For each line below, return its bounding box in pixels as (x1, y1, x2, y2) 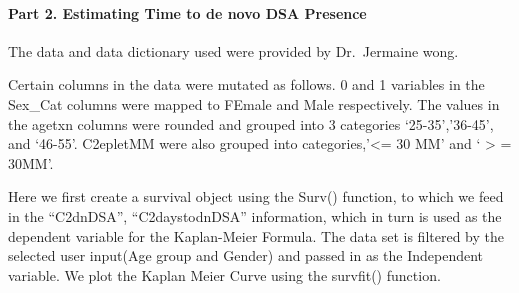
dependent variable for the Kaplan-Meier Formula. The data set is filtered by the (8, 225, 505, 246)
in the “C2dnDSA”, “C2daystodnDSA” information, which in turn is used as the (8, 205, 502, 226)
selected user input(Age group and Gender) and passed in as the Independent (8, 245, 484, 266)
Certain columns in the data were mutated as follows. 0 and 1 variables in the (8, 74, 485, 95)
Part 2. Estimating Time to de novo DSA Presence (8, 2, 367, 23)
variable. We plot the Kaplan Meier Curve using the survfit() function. (8, 264, 441, 285)
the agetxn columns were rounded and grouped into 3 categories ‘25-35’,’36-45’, (8, 113, 494, 134)
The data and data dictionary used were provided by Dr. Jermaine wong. (8, 40, 459, 61)
